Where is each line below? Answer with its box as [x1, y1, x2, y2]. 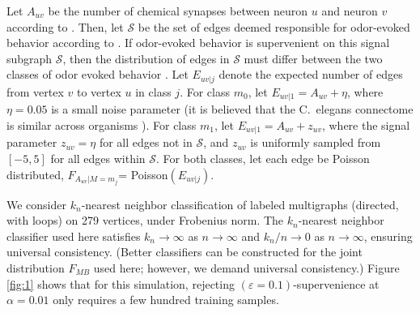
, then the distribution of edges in [62, 49, 230, 66]
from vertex [6, 83, 64, 100]
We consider [6, 195, 67, 212]
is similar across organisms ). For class [6, 116, 197, 133]
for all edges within [50, 149, 146, 166]
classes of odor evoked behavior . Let [6, 66, 189, 83]
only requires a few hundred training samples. [53, 291, 279, 308]
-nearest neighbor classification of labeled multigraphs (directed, [81, 195, 399, 212]
